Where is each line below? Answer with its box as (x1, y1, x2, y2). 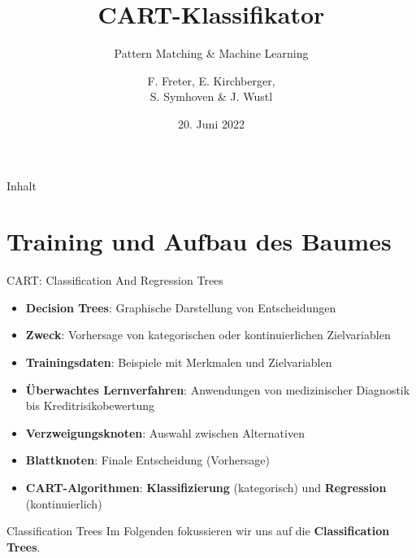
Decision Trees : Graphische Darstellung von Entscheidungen (25, 299, 336, 316)
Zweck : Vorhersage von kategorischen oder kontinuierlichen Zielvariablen (25, 326, 391, 343)
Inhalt (6, 177, 37, 194)
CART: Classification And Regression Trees (6, 272, 223, 289)
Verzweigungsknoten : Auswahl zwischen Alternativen (25, 424, 305, 441)
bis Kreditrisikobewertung (25, 397, 154, 414)
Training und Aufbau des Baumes (6, 225, 392, 258)
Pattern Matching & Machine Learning (114, 45, 309, 62)
